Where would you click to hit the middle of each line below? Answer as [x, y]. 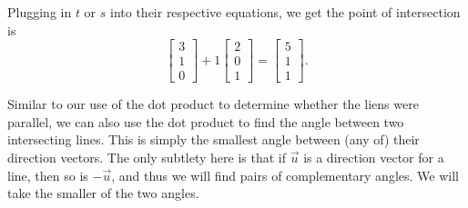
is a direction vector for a [374, 158]
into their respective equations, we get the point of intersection [285, 12]
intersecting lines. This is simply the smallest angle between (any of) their [214, 139]
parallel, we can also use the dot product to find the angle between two [206, 121]
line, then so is [48, 175]
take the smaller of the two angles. [103, 193]
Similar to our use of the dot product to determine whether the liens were [213, 104]
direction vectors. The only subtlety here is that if [147, 158]
